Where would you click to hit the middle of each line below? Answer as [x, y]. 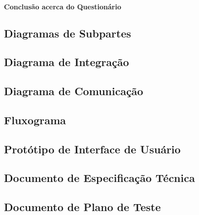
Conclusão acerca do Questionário [63, 6]
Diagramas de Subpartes [68, 33]
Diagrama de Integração [66, 62]
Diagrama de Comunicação [74, 91]
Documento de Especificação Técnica [99, 178]
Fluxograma [35, 120]
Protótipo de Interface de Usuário [92, 149]
